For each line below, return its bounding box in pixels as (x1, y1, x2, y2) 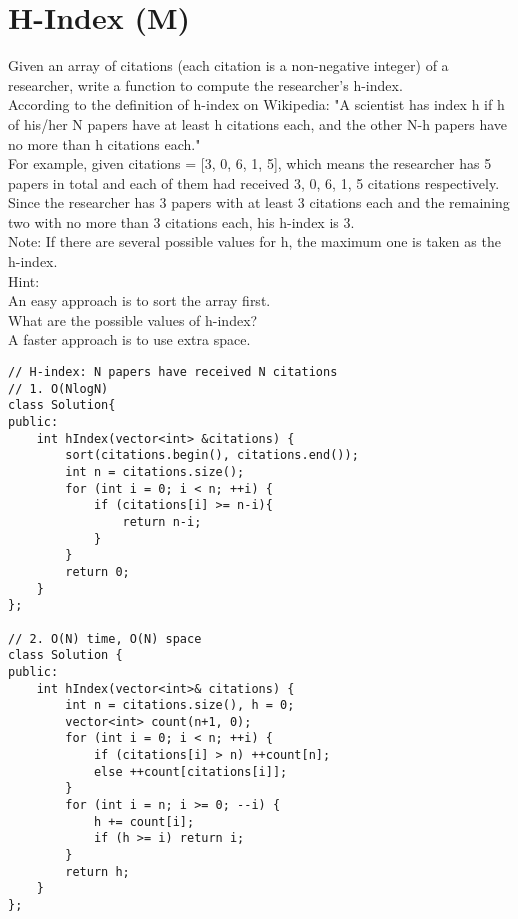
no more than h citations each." (8, 133, 201, 154)
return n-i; (122, 514, 202, 529)
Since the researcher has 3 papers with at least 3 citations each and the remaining (8, 192, 510, 213)
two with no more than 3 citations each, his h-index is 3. (8, 211, 355, 232)
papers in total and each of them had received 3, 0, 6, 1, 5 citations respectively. (8, 172, 500, 193)
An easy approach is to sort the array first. (8, 290, 271, 311)
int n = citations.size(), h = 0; (65, 698, 295, 713)
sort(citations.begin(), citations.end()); (65, 448, 359, 463)
